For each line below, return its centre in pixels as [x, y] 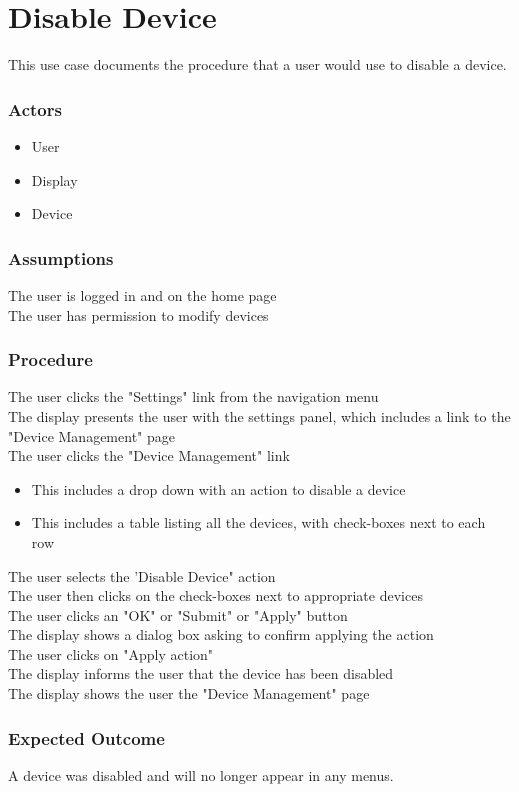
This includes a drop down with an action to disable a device [218, 488]
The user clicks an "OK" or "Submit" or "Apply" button [178, 614]
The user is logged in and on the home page [142, 294]
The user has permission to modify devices [138, 314]
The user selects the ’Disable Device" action [142, 575]
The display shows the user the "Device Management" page [189, 693]
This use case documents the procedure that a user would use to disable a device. [257, 64]
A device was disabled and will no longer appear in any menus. [201, 774]
